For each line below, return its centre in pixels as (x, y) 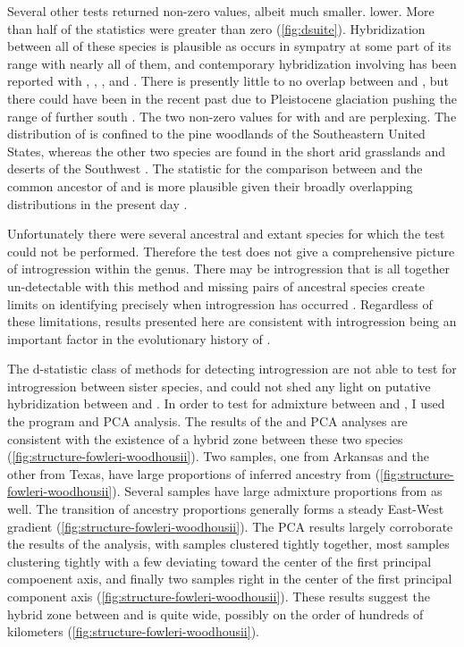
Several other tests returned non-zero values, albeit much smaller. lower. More (221, 11)
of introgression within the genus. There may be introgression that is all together (228, 269)
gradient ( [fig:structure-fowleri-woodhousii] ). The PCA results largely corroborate (230, 526)
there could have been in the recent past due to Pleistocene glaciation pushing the (232, 98)
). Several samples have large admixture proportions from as (277, 491)
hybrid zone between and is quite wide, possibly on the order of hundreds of (215, 613)
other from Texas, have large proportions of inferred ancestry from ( (194, 473)
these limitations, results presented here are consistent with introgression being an (232, 321)
